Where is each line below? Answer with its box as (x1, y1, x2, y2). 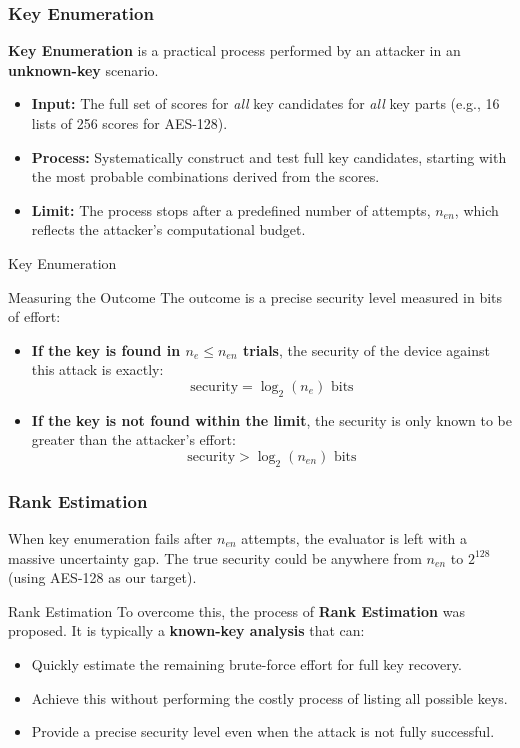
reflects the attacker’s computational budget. (31, 219, 306, 240)
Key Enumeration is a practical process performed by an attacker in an (8, 40, 461, 61)
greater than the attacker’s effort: (31, 429, 236, 450)
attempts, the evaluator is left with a (241, 527, 468, 548)
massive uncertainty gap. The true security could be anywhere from (8, 547, 422, 568)
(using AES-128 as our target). (8, 567, 197, 588)
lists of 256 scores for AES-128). (31, 113, 228, 133)
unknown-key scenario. (8, 59, 159, 80)
